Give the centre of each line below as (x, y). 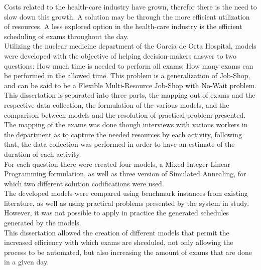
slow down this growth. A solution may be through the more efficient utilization (127, 16)
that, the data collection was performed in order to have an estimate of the (119, 144)
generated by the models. (43, 223)
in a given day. (27, 262)
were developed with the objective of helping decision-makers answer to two (120, 55)
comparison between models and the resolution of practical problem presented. (125, 114)
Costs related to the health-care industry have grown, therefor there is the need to (130, 7)
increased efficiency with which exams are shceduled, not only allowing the (119, 242)
